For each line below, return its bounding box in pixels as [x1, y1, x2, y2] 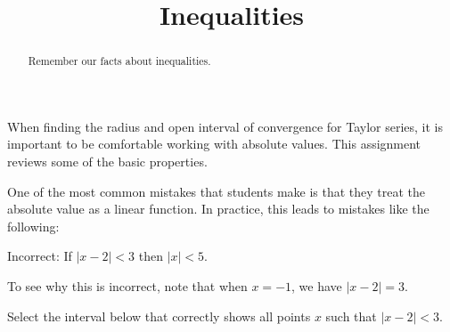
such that [325, 306, 377, 325]
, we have [291, 276, 342, 295]
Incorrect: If [7, 247, 72, 265]
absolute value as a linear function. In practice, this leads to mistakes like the [7, 199, 430, 218]
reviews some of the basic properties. [7, 152, 208, 171]
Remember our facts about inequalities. [28, 53, 211, 69]
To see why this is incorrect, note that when [7, 276, 248, 295]
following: [7, 216, 60, 235]
